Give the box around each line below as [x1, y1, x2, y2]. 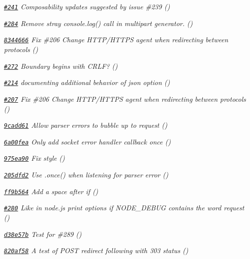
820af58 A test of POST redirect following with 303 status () [4, 245, 188, 256]
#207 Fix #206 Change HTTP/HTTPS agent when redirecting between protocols [4, 93, 246, 104]
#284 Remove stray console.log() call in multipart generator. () [4, 18, 193, 28]
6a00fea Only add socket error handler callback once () [4, 136, 171, 146]
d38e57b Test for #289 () [4, 229, 82, 239]
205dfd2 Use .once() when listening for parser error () [4, 170, 168, 180]
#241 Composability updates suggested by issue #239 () [4, 1, 170, 11]
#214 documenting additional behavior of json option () [4, 77, 170, 87]
